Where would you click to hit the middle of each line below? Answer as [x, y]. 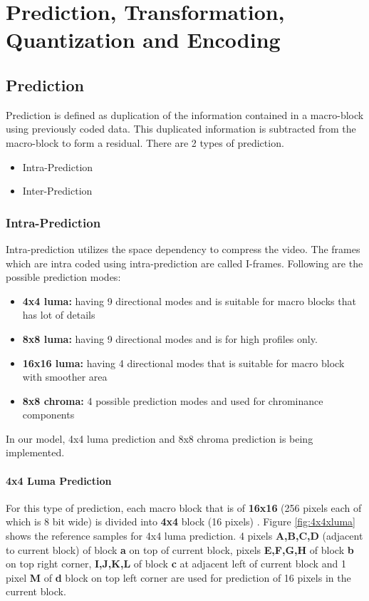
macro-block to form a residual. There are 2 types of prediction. [145, 142]
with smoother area [65, 377]
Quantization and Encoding [143, 40]
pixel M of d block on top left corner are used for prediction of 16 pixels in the [178, 577]
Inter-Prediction [57, 191]
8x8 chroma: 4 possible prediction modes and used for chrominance [173, 400]
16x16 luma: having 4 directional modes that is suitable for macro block [183, 363]
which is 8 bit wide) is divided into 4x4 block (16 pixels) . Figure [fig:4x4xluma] [181, 522]
